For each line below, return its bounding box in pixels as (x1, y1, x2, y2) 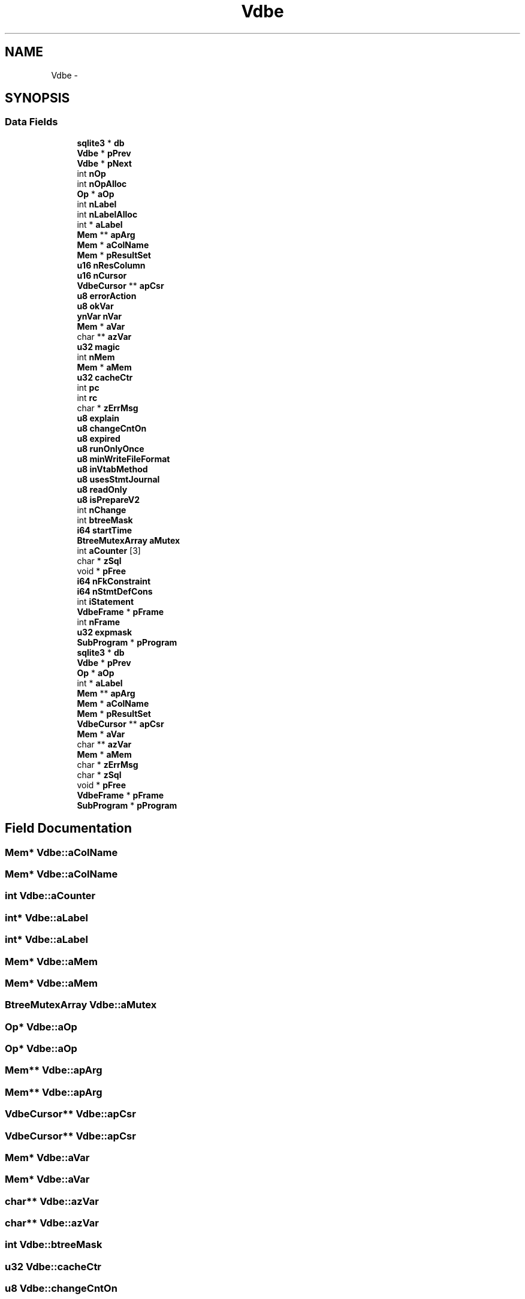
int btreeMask (77, 514, 133, 525)
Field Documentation (5, 821, 132, 836)
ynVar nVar (77, 311, 122, 321)
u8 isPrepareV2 (77, 494, 140, 505)
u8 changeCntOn (77, 423, 147, 433)
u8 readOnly (77, 484, 128, 495)
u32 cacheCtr (77, 372, 133, 382)
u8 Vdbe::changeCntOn (5, 1282, 117, 1295)
